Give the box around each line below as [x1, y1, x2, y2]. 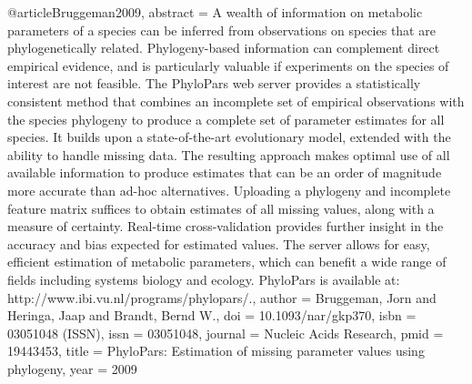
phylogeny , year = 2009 [7, 359, 137, 378]
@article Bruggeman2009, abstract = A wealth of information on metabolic [7, 3, 423, 21]
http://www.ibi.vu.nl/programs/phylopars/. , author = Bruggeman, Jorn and [7, 288, 437, 307]
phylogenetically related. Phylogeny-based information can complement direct [7, 38, 440, 57]
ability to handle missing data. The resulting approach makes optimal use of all [7, 145, 450, 164]
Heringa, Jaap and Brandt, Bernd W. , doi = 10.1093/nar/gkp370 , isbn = [7, 306, 417, 325]
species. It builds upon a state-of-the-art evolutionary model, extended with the [7, 127, 451, 147]
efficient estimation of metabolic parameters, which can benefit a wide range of [7, 252, 447, 271]
